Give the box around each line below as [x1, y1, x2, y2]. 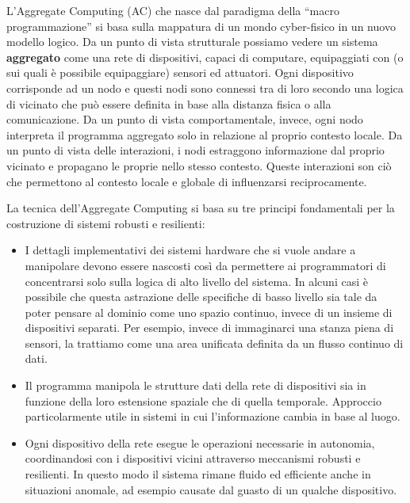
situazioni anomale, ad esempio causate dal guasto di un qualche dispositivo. [25, 481, 397, 497]
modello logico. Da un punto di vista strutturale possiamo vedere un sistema [6, 33, 378, 50]
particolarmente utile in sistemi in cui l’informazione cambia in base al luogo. [25, 408, 400, 425]
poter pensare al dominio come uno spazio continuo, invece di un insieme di [25, 303, 393, 320]
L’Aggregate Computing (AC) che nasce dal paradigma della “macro [6, 2, 339, 18]
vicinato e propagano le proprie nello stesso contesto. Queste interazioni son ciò [6, 157, 392, 173]
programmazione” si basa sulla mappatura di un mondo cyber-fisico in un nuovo [6, 17, 396, 34]
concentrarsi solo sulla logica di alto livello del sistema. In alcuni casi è [25, 272, 368, 289]
